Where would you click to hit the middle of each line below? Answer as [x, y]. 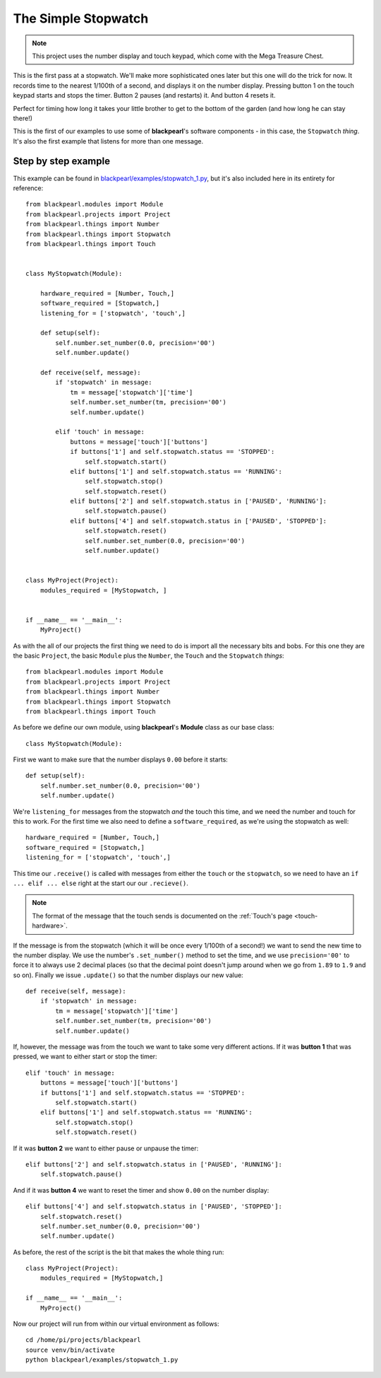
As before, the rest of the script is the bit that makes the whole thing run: [119, 1252]
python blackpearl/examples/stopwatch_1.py [102, 1360]
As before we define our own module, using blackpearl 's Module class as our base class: [144, 728]
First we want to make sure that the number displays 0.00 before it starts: [121, 759]
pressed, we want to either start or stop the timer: [85, 1056]
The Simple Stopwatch [81, 18]
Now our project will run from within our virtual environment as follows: [116, 1324]
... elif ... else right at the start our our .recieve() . [101, 883]
